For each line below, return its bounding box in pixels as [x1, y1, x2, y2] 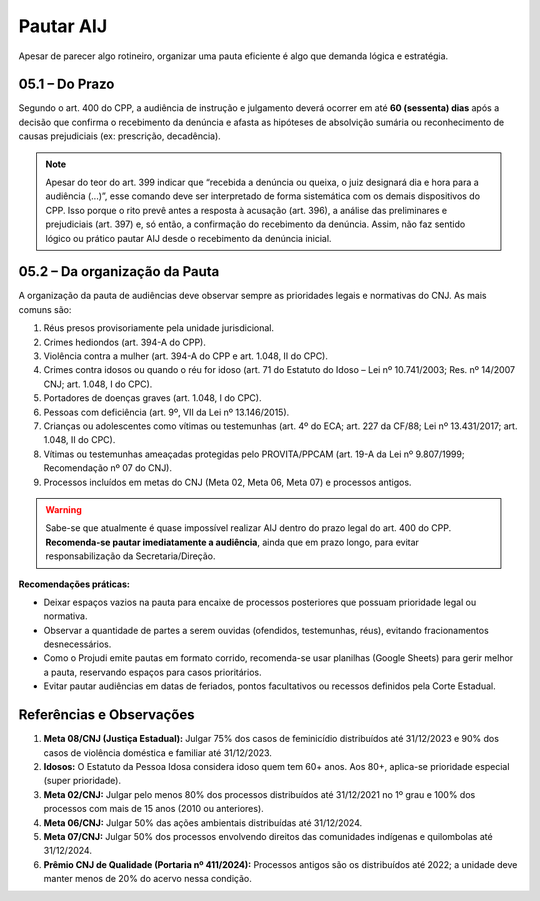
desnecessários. [43, 638, 112, 650]
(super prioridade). [43, 775, 122, 787]
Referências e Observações [18, 706, 195, 724]
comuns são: [18, 303, 72, 315]
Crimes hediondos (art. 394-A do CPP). [43, 336, 207, 348]
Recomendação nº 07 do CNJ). [43, 462, 173, 474]
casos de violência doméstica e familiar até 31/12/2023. [43, 746, 272, 759]
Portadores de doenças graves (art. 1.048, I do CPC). [43, 392, 262, 404]
